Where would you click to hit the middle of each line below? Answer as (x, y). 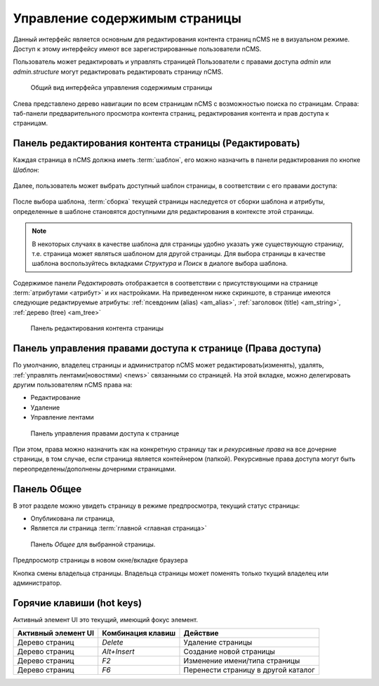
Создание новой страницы (229, 652)
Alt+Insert (118, 652)
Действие (201, 633)
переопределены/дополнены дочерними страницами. (95, 469)
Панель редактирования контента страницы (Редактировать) (157, 143)
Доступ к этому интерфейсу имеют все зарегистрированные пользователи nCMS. (137, 48)
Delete (113, 643)
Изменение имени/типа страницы (242, 661)
